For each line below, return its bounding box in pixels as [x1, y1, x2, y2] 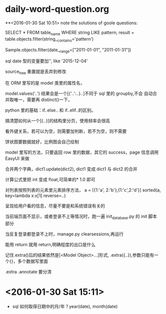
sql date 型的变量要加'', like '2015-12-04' [5, 58, 88, 64]
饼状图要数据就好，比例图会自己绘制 [5, 139, 79, 145]
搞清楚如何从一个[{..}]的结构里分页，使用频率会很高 [5, 118, 111, 124]
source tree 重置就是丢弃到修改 [5, 68, 66, 76]
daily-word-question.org [5, 3, 110, 15]
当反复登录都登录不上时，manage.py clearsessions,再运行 [5, 231, 124, 237]
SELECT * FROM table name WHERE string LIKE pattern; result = [5, 29, 135, 37]
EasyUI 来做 [5, 156, 30, 161]
